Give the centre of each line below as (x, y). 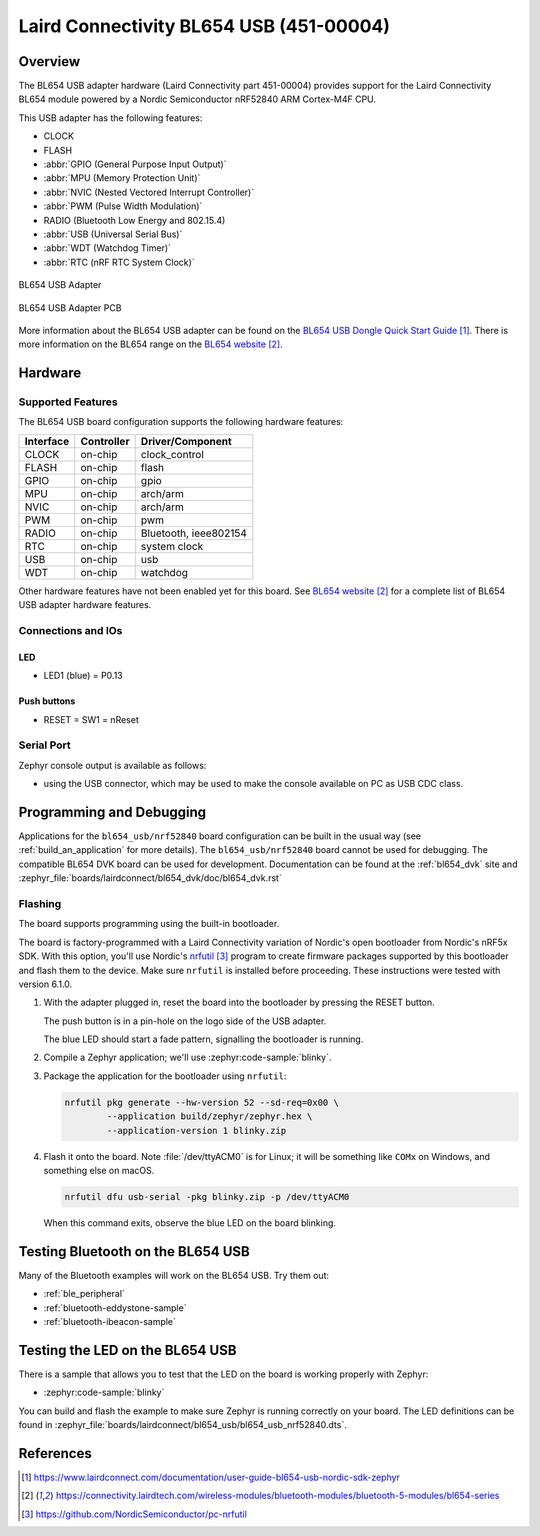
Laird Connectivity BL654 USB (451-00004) (204, 26)
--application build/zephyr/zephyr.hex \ (209, 1116)
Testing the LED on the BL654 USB (127, 1350)
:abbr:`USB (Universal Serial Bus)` (113, 234)
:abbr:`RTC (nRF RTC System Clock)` (119, 262)
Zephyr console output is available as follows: (112, 765)
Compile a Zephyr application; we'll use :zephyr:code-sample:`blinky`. (187, 1057)
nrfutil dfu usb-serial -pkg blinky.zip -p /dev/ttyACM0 (207, 1196)
